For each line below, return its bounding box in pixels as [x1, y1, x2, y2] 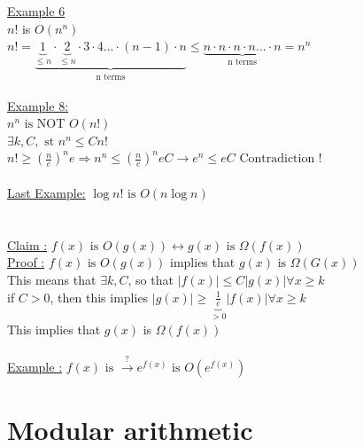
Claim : [7, 235, 48, 254]
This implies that [7, 319, 101, 338]
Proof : [7, 253, 45, 271]
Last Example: [7, 184, 86, 202]
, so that [127, 271, 174, 288]
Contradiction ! [239, 153, 322, 166]
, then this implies [50, 287, 149, 306]
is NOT [24, 118, 66, 131]
